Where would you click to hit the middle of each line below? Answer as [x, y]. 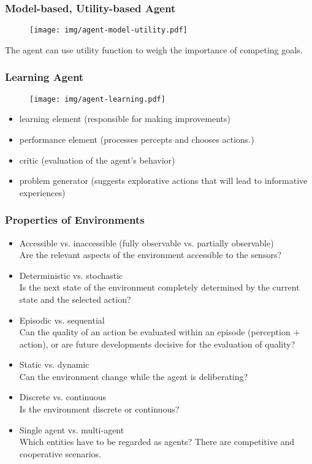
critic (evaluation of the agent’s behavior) [97, 160]
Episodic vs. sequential [62, 320]
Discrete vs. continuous [63, 397]
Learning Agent [44, 77]
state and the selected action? [75, 299]
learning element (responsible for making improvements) [125, 119]
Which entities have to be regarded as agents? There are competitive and [157, 442]
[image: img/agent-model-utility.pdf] [108, 30]
